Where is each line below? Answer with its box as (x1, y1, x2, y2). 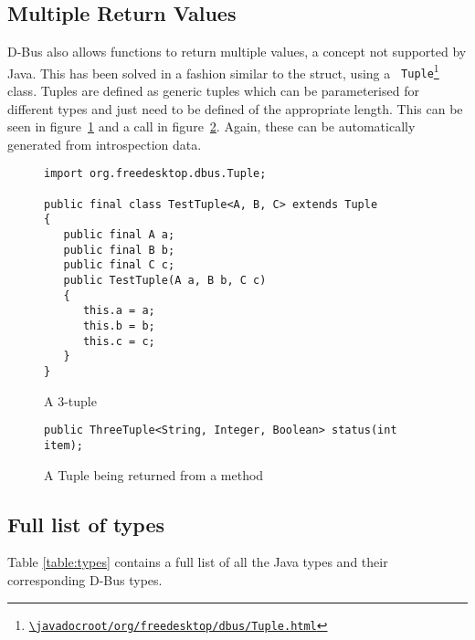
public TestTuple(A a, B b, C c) (63, 274, 267, 288)
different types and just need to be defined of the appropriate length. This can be (7, 99, 463, 118)
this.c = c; (82, 334, 155, 348)
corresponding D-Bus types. (7, 570, 163, 589)
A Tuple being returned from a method (44, 465, 264, 484)
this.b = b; (82, 320, 155, 333)
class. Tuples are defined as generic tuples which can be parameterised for (7, 81, 419, 100)
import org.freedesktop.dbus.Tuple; (44, 167, 267, 181)
